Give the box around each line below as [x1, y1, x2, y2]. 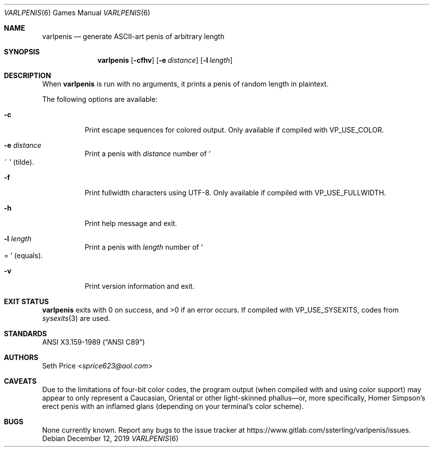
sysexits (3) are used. [42, 314, 110, 322]
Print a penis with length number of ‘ [85, 243, 203, 251]
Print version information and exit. [85, 282, 195, 290]
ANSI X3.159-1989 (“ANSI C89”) [42, 338, 145, 346]
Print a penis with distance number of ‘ [85, 149, 211, 158]
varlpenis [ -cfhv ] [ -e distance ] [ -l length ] [97, 56, 233, 64]
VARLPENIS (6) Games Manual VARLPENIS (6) [4, 8, 150, 17]
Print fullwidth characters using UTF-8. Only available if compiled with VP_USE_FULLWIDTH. [85, 188, 386, 197]
